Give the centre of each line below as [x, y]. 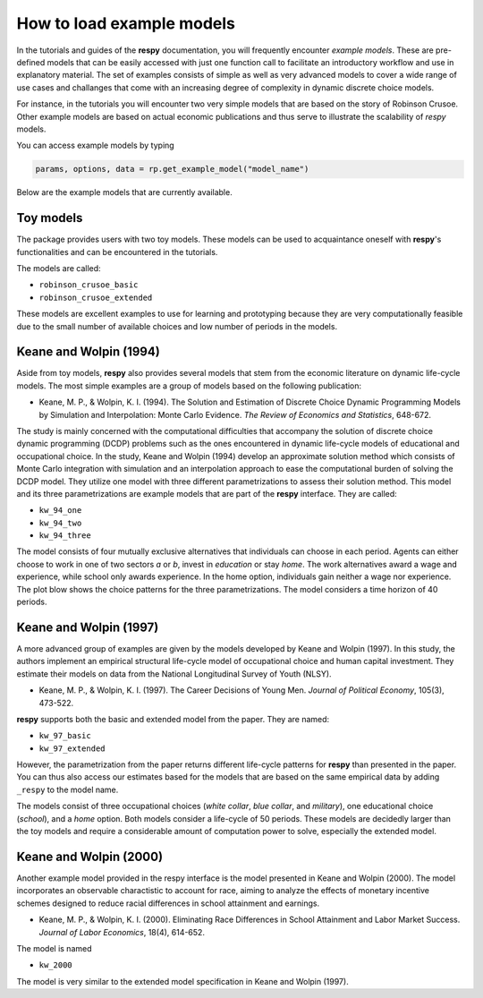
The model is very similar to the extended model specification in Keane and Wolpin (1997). [182, 981]
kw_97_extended [72, 748]
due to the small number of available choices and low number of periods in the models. [177, 326]
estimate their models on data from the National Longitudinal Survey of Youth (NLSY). [174, 674]
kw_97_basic [65, 736]
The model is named [54, 948]
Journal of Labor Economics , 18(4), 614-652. [122, 932]
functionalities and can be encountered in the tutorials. [117, 252]
